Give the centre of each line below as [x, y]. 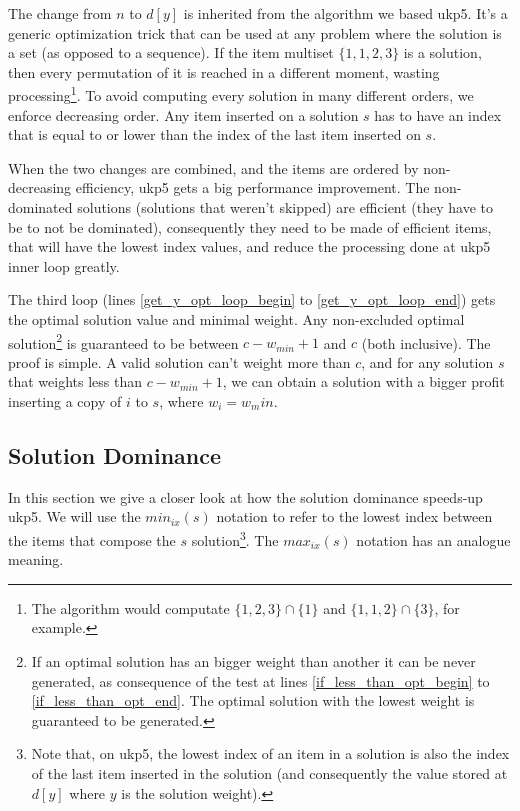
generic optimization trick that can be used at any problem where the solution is [255, 32]
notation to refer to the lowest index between [354, 516]
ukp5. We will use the [74, 516]
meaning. [36, 559]
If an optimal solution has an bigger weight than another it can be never [253, 661]
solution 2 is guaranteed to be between [123, 341]
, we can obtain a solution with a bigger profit [363, 381]
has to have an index [438, 114]
